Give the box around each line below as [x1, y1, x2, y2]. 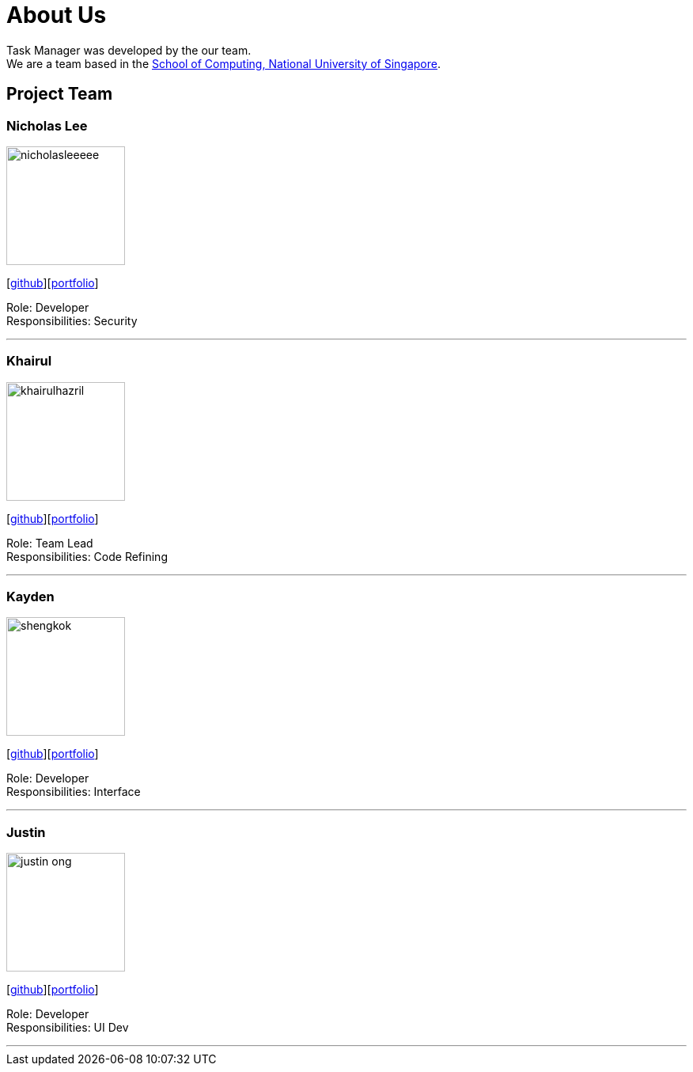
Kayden [6, 589, 55, 605]
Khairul [6, 353, 52, 369]
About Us [6, 2, 107, 28]
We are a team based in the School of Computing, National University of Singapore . [6, 56, 441, 70]
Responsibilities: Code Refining [6, 549, 168, 563]
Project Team [6, 84, 113, 104]
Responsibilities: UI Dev [6, 1021, 129, 1035]
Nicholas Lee [6, 117, 88, 134]
